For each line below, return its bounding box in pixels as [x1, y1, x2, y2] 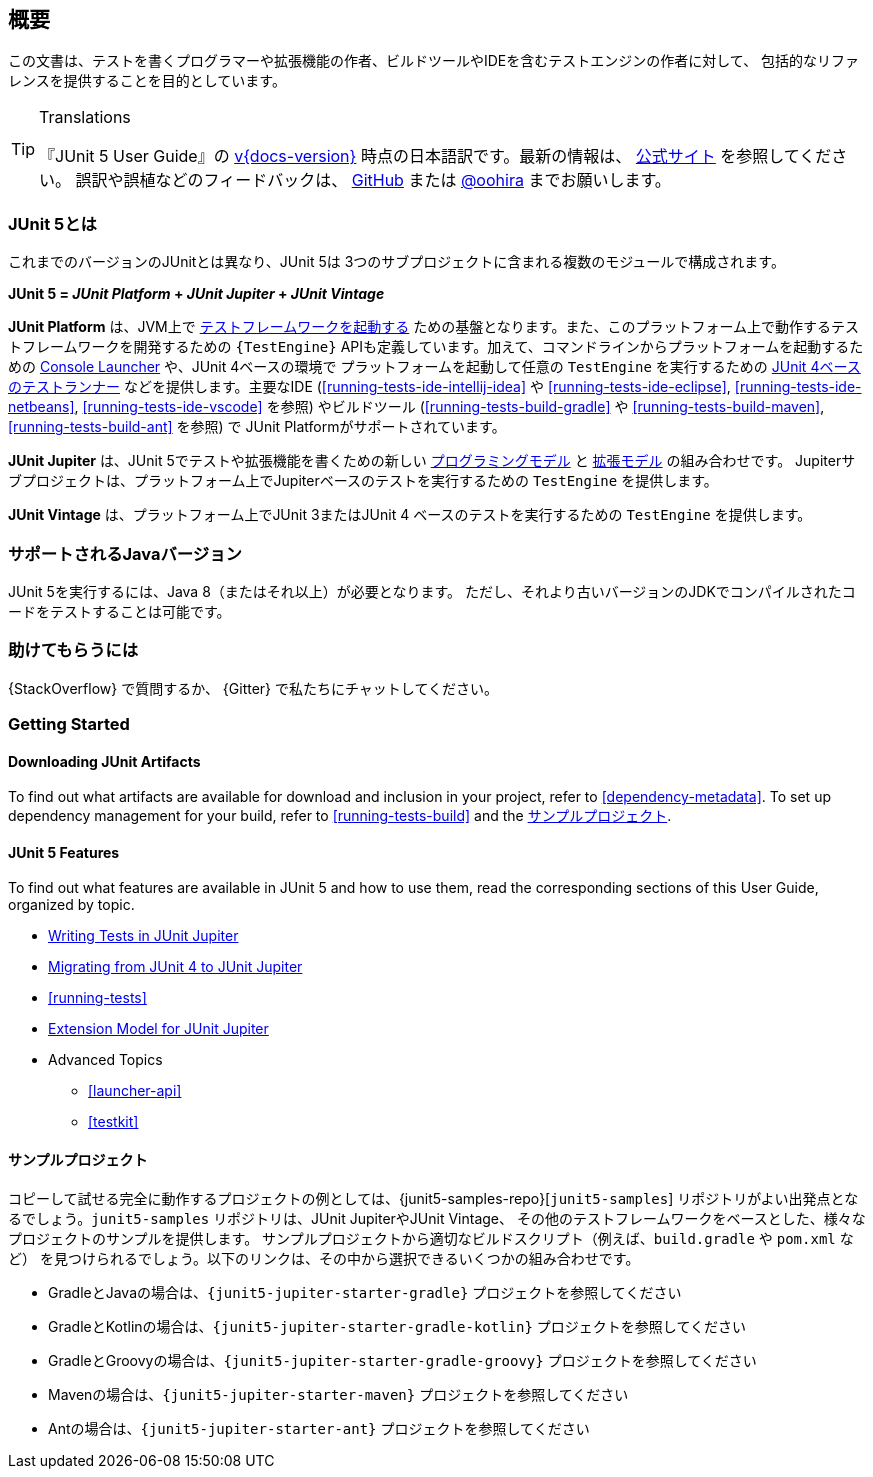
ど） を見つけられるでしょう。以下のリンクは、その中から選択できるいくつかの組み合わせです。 [8, 1249, 640, 1267]
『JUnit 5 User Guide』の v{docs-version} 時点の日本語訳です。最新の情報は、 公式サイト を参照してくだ [39, 146, 832, 167]
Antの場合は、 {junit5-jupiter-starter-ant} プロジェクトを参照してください [48, 1419, 590, 1437]
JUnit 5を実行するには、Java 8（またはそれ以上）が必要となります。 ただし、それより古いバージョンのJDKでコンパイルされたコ [8, 582, 856, 600]
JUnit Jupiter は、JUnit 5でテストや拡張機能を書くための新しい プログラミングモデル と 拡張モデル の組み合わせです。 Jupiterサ [8, 452, 856, 470]
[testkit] [88, 1113, 139, 1131]
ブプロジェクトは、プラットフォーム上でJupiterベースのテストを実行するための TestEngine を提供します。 [8, 472, 718, 490]
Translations [39, 107, 131, 128]
